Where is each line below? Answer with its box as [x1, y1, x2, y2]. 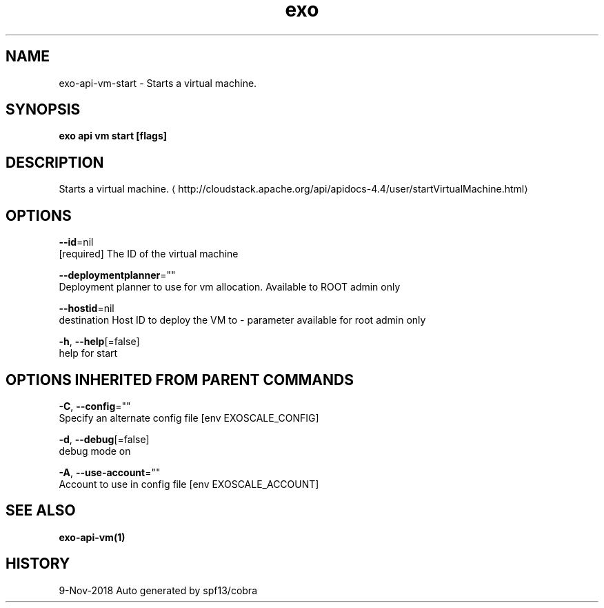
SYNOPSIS [6, 101, 81, 119]
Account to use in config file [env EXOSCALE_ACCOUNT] [59, 478, 319, 490]
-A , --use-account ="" [59, 466, 161, 478]
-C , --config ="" [59, 400, 131, 412]
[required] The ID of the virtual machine [59, 248, 239, 260]
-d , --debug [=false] [59, 433, 150, 445]
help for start [59, 347, 118, 360]
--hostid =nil [59, 302, 114, 315]
